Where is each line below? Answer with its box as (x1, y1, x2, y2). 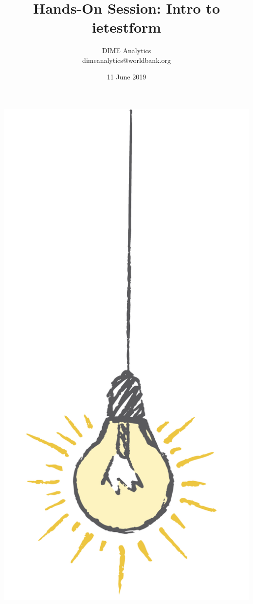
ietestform (91, 17, 162, 37)
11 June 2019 (107, 71, 146, 81)
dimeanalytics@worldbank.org (82, 55, 171, 65)
